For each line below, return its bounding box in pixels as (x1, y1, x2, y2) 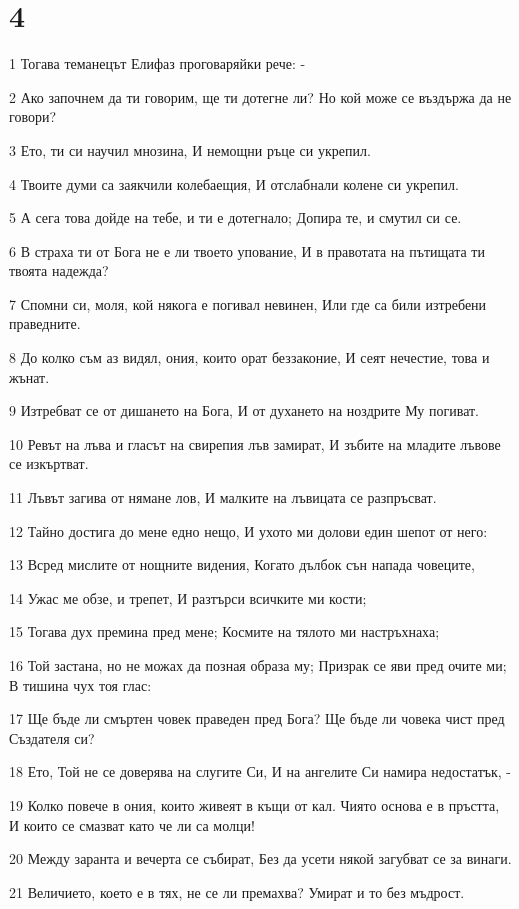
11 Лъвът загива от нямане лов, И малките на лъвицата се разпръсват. (9, 487, 437, 508)
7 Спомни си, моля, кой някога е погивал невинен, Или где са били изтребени (9, 293, 487, 314)
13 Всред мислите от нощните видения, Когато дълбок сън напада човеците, (9, 554, 475, 575)
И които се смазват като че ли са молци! (9, 814, 255, 835)
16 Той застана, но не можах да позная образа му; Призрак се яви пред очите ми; (9, 655, 507, 675)
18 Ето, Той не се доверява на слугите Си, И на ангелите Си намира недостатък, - (9, 761, 512, 782)
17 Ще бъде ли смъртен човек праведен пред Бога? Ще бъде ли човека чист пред (9, 708, 505, 729)
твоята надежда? (9, 260, 109, 281)
